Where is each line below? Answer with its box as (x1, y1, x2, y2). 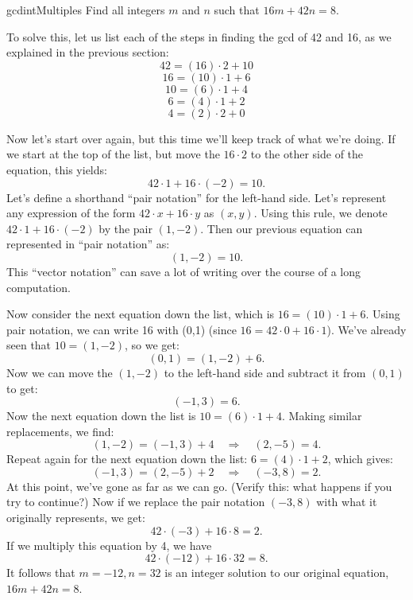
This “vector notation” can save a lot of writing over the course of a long (6, 263, 361, 279)
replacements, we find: (6, 423, 114, 439)
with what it (316, 493, 377, 510)
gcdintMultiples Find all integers (6, 2, 165, 18)
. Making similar (282, 407, 362, 424)
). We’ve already (326, 321, 407, 337)
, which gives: (327, 450, 393, 467)
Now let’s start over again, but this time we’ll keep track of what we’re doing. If (6, 130, 396, 146)
